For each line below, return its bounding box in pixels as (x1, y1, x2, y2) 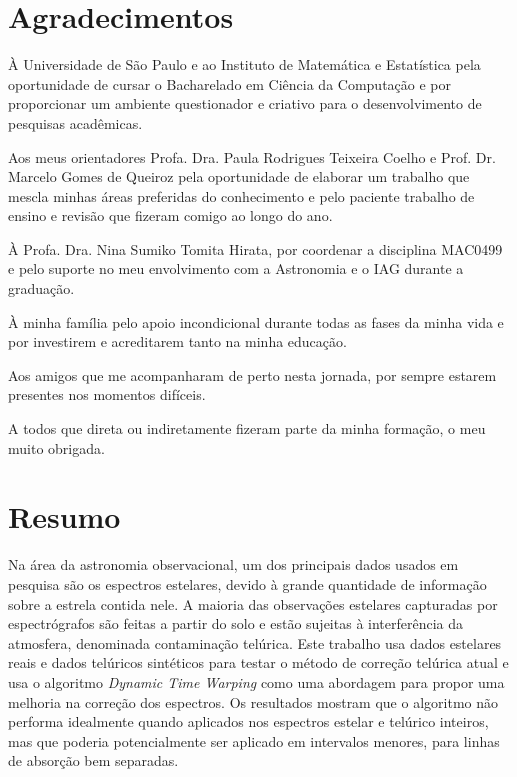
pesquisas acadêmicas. (8, 112, 143, 133)
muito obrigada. (8, 437, 105, 458)
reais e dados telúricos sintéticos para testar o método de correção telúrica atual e (8, 652, 509, 673)
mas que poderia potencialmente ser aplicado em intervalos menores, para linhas (8, 730, 500, 751)
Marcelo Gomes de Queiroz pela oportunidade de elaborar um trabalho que (8, 166, 470, 187)
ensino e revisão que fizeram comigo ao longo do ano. (8, 205, 333, 226)
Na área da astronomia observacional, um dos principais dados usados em (8, 554, 459, 575)
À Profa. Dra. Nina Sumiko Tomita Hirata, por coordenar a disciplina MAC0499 (8, 238, 503, 259)
